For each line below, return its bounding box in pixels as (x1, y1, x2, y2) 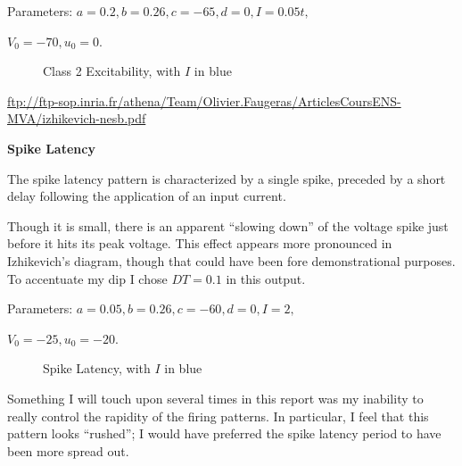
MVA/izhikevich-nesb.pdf (7, 109, 146, 128)
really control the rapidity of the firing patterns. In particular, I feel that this (7, 406, 429, 425)
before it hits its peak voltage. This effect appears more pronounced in (7, 234, 392, 253)
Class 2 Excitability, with (43, 62, 181, 80)
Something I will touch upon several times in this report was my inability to (7, 388, 424, 407)
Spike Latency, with (43, 359, 151, 378)
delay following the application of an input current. (7, 187, 286, 205)
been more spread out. (7, 441, 129, 460)
